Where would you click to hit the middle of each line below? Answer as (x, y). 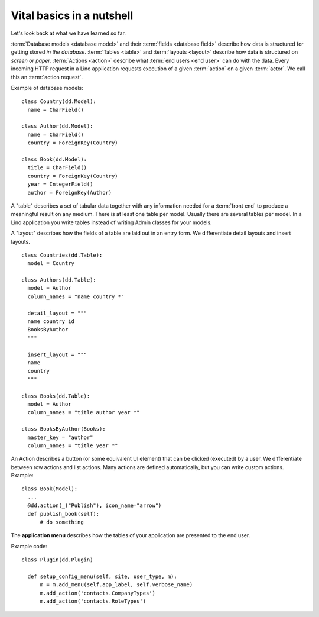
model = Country (51, 264)
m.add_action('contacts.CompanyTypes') (98, 593)
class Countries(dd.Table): (62, 255)
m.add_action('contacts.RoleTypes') (93, 601)
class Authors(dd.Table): (59, 280)
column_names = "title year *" (73, 445)
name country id (51, 322)
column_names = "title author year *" (84, 412)
